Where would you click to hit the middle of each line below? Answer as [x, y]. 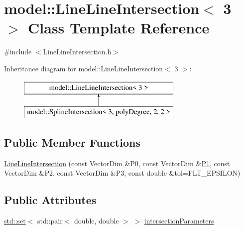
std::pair [50, 221]
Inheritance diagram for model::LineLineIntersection [84, 68]
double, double [97, 221]
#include [18, 52]
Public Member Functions [72, 142]
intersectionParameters [179, 221]
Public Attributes [50, 200]
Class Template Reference [119, 28]
